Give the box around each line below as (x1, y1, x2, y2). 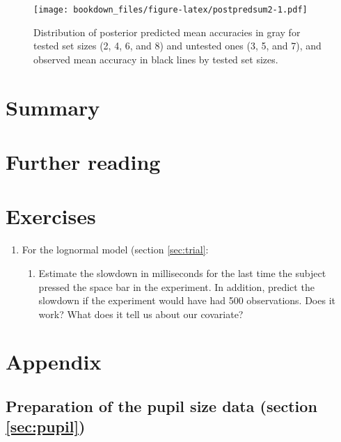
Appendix (6, 347, 102, 376)
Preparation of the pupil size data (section (6, 395, 317, 417)
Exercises (6, 202, 96, 230)
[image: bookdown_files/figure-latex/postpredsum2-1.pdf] (33, 5, 308, 15)
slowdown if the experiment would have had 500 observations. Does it (38, 293, 335, 308)
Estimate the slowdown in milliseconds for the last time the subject (38, 265, 326, 280)
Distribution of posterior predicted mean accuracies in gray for (33, 24, 301, 39)
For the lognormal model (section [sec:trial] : (22, 242, 209, 257)
